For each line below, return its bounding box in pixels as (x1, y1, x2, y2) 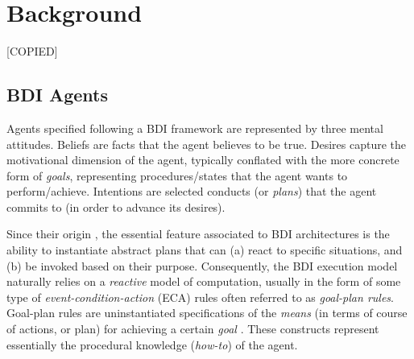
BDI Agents (6, 82, 108, 107)
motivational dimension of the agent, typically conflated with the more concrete (6, 151, 400, 168)
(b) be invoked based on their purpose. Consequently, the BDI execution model (6, 257, 398, 274)
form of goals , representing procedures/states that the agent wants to (6, 167, 348, 184)
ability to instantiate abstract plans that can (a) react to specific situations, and (6, 241, 403, 258)
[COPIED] (6, 43, 58, 60)
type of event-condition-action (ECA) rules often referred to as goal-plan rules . (6, 288, 394, 305)
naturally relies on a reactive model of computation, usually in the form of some (6, 273, 401, 290)
